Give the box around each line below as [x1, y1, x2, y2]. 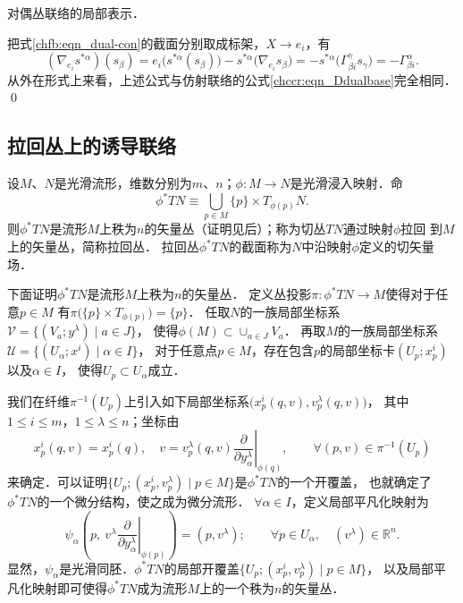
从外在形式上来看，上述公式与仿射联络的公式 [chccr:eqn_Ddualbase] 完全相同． [7, 70, 457, 89]
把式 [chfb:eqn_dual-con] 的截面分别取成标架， [7, 33, 266, 52]
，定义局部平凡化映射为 [290, 492, 429, 511]
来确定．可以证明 [7, 472, 107, 491]
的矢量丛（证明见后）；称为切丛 [144, 219, 326, 238]
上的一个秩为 [199, 578, 275, 597]
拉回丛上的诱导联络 [7, 132, 176, 159]
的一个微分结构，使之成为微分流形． [37, 492, 250, 511]
